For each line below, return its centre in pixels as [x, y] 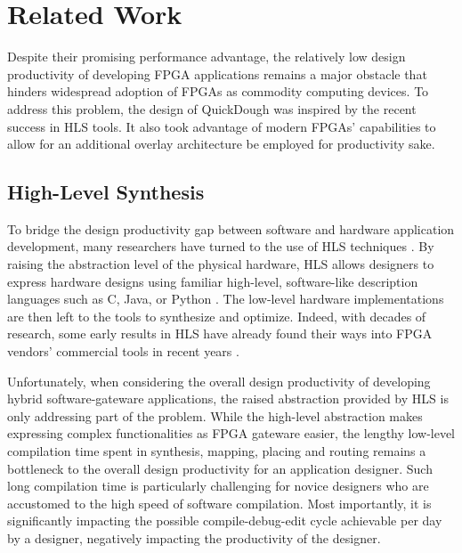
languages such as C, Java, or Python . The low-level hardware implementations [226, 299]
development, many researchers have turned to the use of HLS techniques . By [221, 246]
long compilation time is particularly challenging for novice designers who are [218, 486]
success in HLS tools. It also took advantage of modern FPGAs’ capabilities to [222, 126]
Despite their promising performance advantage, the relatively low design [207, 57]
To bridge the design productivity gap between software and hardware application [231, 228]
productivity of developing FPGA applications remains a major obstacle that [217, 73]
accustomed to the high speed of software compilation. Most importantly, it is [219, 503]
